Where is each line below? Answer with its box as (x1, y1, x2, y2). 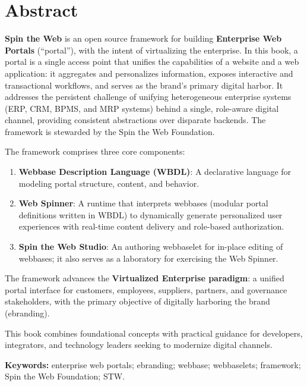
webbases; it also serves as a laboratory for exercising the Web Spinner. (18, 252, 278, 264)
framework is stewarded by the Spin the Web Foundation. (5, 125, 215, 137)
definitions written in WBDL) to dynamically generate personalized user (18, 208, 283, 221)
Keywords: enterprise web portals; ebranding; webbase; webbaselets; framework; (5, 358, 301, 371)
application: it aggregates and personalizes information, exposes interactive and (5, 67, 293, 79)
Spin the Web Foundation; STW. (5, 370, 125, 382)
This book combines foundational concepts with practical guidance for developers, (5, 327, 303, 339)
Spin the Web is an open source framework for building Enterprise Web (5, 32, 282, 45)
